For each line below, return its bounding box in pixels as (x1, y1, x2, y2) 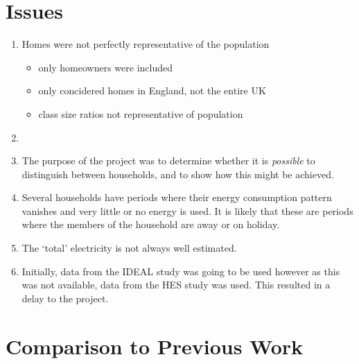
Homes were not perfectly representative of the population (21, 37, 270, 51)
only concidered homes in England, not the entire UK (38, 83, 266, 98)
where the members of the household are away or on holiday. (21, 217, 280, 232)
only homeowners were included (38, 60, 173, 74)
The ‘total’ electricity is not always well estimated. (21, 241, 237, 255)
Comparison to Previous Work (6, 331, 304, 360)
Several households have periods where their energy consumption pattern (21, 190, 332, 205)
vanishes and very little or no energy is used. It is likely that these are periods (21, 203, 353, 218)
